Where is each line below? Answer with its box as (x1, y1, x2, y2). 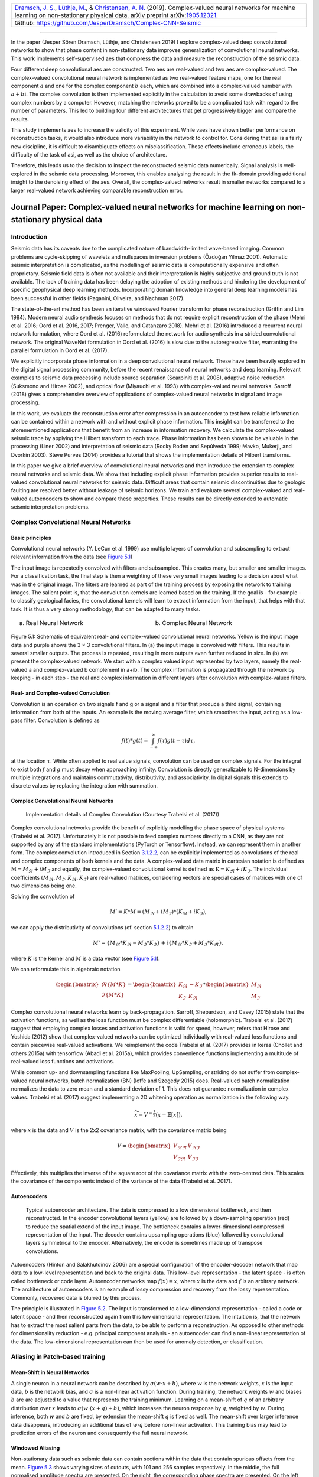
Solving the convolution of (11, 893, 75, 900)
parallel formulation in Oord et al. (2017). (11, 347, 109, 354)
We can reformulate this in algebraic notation (11, 966, 121, 973)
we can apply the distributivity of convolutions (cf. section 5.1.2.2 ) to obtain (11, 924, 194, 931)
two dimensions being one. (11, 882, 77, 889)
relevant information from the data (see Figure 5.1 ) (11, 553, 133, 561)
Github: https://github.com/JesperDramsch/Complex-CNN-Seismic (14, 19, 201, 27)
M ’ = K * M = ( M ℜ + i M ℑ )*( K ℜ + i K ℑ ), (109, 909, 207, 917)
